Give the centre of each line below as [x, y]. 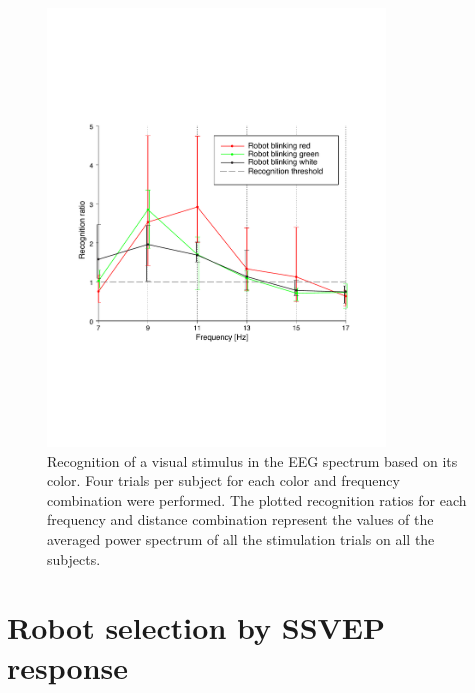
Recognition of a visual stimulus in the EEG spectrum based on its [252, 460]
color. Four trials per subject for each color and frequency [223, 480]
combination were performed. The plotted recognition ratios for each [257, 499]
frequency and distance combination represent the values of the [240, 519]
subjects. [74, 558]
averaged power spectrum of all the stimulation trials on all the [241, 539]
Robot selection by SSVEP [196, 627]
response [67, 666]
